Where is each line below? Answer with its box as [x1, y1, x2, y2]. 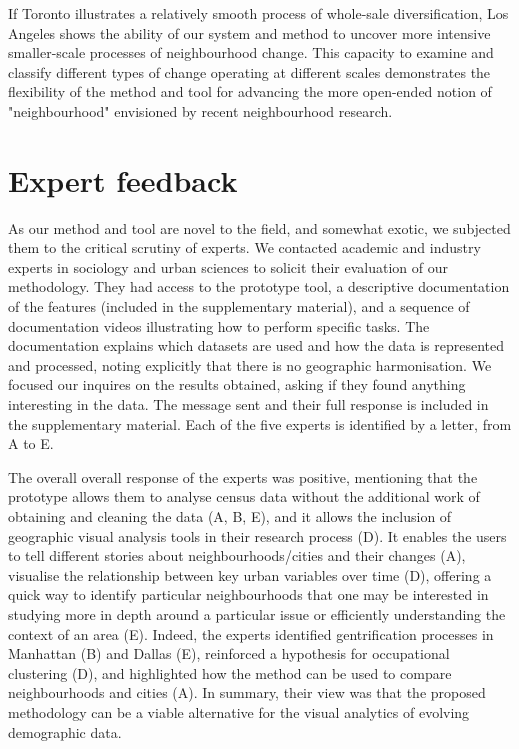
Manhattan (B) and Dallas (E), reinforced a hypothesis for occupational [8, 643, 450, 664]
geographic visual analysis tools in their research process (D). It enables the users [8, 525, 507, 546]
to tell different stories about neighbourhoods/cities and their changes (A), [8, 545, 466, 566]
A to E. [8, 433, 54, 454]
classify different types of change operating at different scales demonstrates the [8, 61, 491, 82]
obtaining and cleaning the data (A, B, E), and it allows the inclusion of [8, 506, 452, 526]
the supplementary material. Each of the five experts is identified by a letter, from [8, 413, 512, 434]
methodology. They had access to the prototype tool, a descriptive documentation [8, 276, 510, 297]
